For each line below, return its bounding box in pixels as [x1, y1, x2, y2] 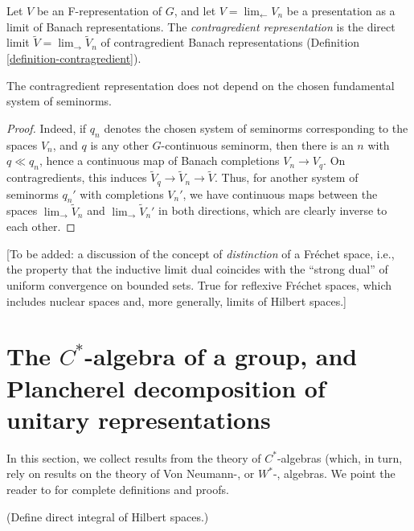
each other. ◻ [6, 218, 76, 235]
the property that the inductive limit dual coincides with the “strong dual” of [6, 261, 388, 278]
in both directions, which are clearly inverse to [158, 202, 387, 219]
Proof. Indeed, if [6, 119, 87, 136]
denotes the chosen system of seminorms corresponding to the [104, 119, 408, 136]
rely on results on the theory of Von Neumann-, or [6, 465, 255, 482]
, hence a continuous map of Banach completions [39, 152, 280, 169]
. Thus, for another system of [215, 169, 359, 186]
